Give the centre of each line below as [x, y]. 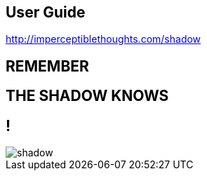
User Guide [46, 12]
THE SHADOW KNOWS [87, 96]
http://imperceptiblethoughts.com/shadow [103, 39]
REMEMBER [47, 66]
